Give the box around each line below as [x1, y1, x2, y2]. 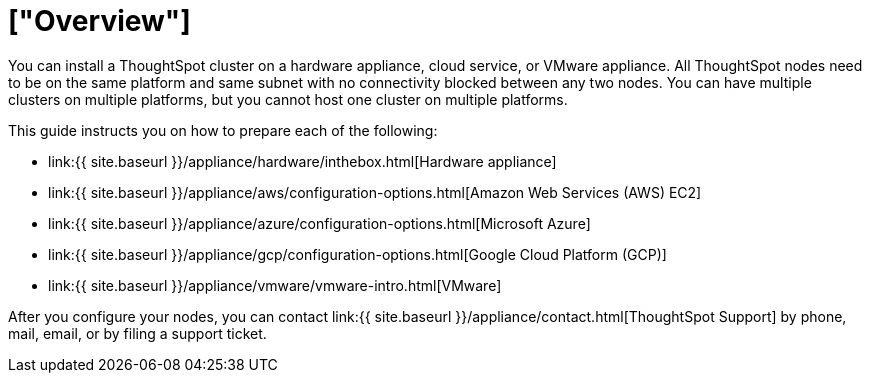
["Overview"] [8, 4, 191, 38]
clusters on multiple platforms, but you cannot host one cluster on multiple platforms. [8, 90, 568, 108]
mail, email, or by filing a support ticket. [8, 324, 267, 342]
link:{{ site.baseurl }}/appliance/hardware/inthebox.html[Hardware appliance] [48, 152, 557, 170]
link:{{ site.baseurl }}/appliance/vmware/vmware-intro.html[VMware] [48, 276, 502, 294]
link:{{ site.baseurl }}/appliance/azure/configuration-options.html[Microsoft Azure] [48, 214, 591, 232]
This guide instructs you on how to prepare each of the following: [8, 121, 438, 139]
